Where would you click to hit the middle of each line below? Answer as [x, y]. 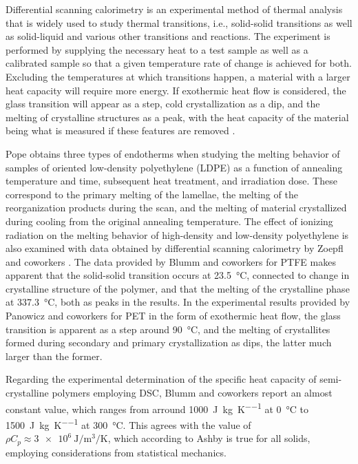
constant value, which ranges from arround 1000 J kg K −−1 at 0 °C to [157, 408]
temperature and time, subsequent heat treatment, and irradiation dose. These [171, 181]
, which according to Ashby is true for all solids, [209, 438]
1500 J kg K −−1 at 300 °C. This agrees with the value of [128, 423]
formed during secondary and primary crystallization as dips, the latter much [169, 342]
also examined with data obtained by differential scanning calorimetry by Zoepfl [175, 248]
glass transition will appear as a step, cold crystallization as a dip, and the [163, 104]
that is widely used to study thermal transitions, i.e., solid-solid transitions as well [179, 22]
